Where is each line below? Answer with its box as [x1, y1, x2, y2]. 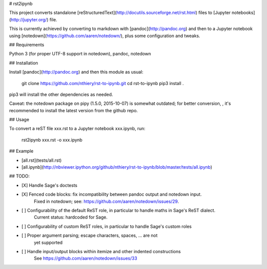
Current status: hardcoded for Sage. [34, 214, 108, 220]
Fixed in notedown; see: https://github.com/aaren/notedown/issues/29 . [34, 198, 179, 204]
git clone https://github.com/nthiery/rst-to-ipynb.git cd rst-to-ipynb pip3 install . [21, 80, 184, 86]
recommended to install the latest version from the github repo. [9, 107, 138, 113]
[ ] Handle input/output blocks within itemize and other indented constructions [21, 248, 181, 254]
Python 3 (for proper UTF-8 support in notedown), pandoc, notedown [9, 51, 151, 57]
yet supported [34, 239, 63, 245]
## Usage [9, 117, 30, 123]
